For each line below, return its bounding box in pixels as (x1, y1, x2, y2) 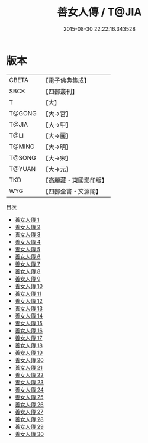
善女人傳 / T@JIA (57, 5, 142, 19)
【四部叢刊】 (42, 87, 78, 95)
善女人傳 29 (14, 423, 44, 430)
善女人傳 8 (14, 267, 41, 275)
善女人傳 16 (14, 326, 43, 334)
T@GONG (9, 109, 37, 117)
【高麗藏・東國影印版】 (42, 176, 108, 184)
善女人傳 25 (14, 393, 44, 400)
